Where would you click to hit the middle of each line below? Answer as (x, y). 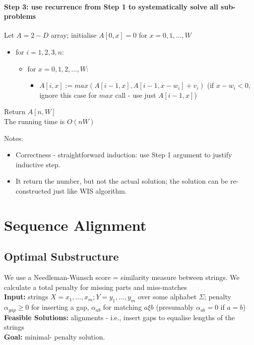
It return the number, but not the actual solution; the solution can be (122, 181)
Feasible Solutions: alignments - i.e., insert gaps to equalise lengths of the (120, 317)
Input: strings (26, 297)
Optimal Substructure (62, 256)
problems (20, 16)
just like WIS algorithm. (90, 190)
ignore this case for (68, 95)
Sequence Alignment (75, 225)
